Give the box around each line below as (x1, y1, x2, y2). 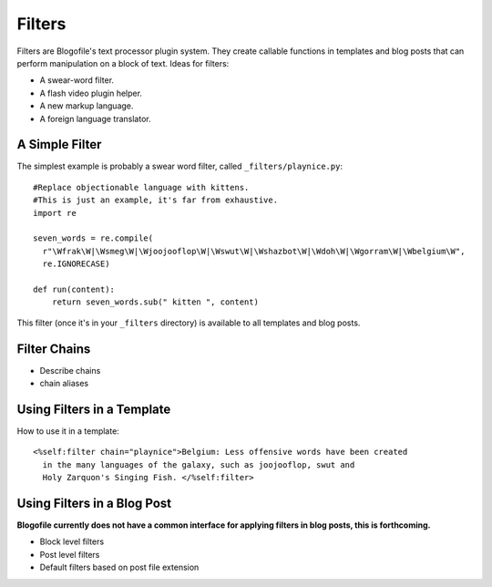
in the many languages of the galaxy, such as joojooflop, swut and (42, 459, 355, 469)
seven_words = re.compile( (33, 233, 154, 243)
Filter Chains (16, 341, 91, 356)
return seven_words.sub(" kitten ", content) (51, 297, 260, 307)
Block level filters (39, 536, 105, 547)
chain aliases (39, 378, 89, 388)
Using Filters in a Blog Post (16, 495, 172, 510)
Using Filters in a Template (16, 401, 171, 417)
